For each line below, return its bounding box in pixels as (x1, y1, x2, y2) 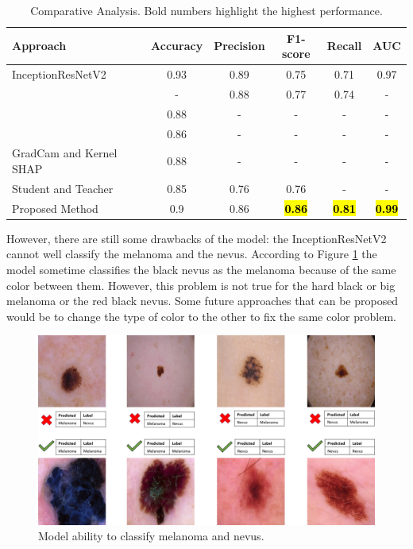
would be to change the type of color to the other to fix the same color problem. (6, 307, 396, 324)
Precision (214, 37, 265, 54)
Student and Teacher (12, 180, 114, 196)
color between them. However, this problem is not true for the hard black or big (6, 276, 396, 293)
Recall (326, 37, 362, 54)
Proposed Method (12, 199, 98, 216)
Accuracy (151, 37, 203, 54)
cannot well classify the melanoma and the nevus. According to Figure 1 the (6, 246, 377, 262)
